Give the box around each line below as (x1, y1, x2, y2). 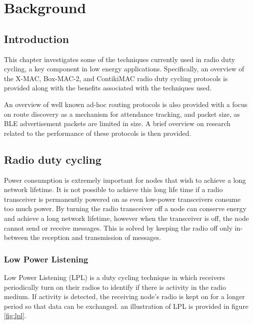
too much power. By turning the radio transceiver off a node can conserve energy (4, 203, 247, 214)
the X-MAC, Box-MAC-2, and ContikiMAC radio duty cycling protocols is (4, 73, 228, 83)
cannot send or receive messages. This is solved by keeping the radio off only (4, 222, 233, 233)
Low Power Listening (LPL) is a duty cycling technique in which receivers (4, 272, 225, 282)
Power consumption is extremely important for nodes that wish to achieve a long (4, 174, 246, 185)
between (4, 232, 28, 242)
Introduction (4, 31, 69, 46)
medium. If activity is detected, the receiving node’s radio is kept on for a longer (4, 291, 245, 302)
